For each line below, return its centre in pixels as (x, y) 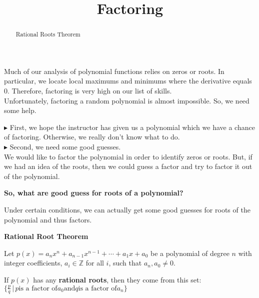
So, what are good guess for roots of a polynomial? (94, 193)
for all (95, 263)
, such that (125, 263)
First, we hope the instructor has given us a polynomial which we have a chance (132, 127)
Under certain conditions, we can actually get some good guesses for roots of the (127, 209)
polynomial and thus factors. (48, 219)
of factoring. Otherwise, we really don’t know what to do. (92, 137)
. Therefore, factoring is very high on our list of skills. (90, 91)
